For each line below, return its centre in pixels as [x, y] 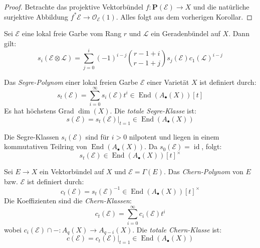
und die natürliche [221, 7]
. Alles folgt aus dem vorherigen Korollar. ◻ [184, 16]
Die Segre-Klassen [32, 136]
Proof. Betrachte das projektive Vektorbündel [74, 7]
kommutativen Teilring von [46, 146]
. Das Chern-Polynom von [203, 171]
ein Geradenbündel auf [186, 33]
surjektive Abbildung [36, 16]
